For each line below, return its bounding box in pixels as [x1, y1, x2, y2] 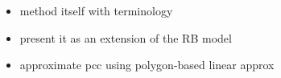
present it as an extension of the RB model [19, 29, 232, 46]
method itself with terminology [19, 2, 173, 18]
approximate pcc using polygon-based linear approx [19, 56, 275, 73]
